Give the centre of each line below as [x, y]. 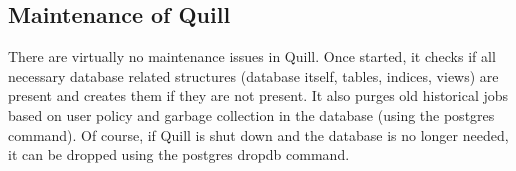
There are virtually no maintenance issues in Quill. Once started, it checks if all [252, 56]
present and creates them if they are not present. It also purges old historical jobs [258, 95]
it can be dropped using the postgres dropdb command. [179, 154]
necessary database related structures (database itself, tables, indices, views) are [253, 75]
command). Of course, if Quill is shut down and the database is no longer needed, [258, 134]
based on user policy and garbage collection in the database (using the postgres [251, 114]
